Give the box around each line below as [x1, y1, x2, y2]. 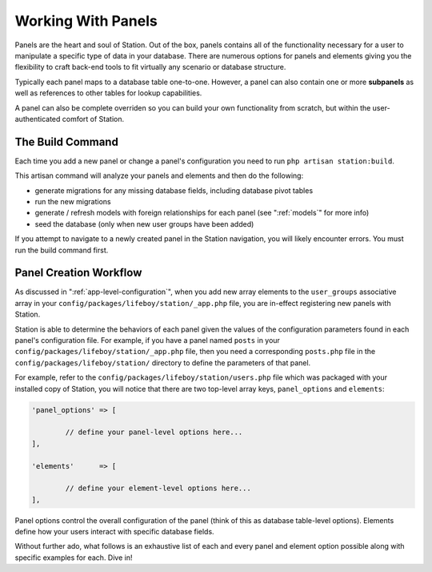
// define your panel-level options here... [65, 428, 243, 437]
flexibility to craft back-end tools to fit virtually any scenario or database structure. [14, 62, 286, 72]
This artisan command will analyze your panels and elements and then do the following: [14, 171, 304, 180]
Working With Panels [14, 12, 158, 30]
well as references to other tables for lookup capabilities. [14, 88, 202, 98]
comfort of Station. [62, 114, 125, 123]
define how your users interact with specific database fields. [14, 527, 215, 537]
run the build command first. [14, 245, 109, 255]
